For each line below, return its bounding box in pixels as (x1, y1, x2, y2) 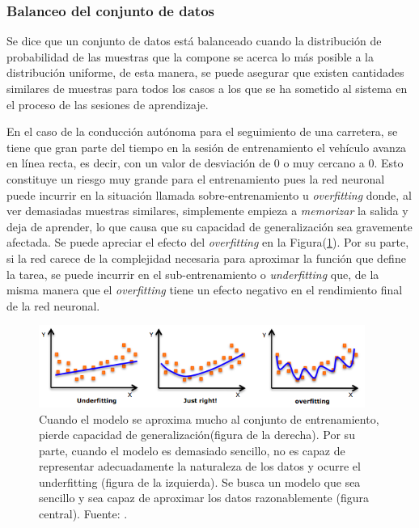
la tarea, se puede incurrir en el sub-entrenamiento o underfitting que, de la (6, 265, 379, 282)
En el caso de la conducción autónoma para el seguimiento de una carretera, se (6, 123, 398, 140)
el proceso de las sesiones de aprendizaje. (6, 95, 209, 112)
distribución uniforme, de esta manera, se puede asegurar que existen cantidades (6, 64, 404, 81)
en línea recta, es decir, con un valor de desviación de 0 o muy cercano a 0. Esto (6, 154, 404, 171)
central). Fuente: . (39, 505, 128, 522)
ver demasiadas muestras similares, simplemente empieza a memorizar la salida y (6, 202, 408, 219)
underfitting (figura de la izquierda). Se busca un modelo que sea (39, 473, 361, 490)
